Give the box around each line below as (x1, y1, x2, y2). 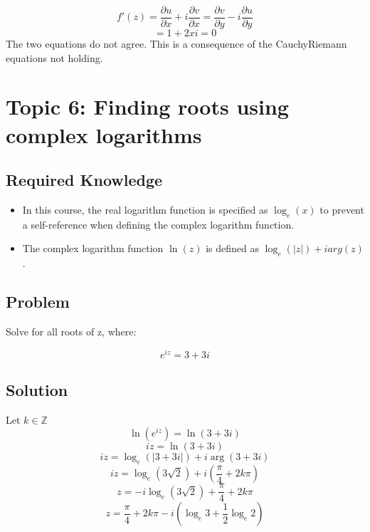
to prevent (319, 202, 364, 217)
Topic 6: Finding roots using (6, 92, 289, 121)
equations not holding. (6, 50, 103, 65)
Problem (6, 291, 70, 313)
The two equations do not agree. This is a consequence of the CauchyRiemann (6, 36, 347, 51)
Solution (6, 379, 68, 401)
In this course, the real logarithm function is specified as (22, 202, 268, 217)
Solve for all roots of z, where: (6, 324, 137, 338)
